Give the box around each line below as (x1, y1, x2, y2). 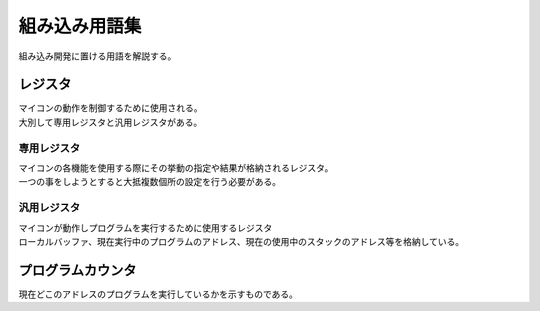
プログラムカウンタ (18, 261, 137, 279)
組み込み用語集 (18, 15, 142, 37)
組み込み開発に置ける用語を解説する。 (18, 50, 177, 62)
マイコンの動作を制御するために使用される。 (18, 102, 203, 114)
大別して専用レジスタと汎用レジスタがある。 (18, 116, 203, 128)
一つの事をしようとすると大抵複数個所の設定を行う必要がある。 (18, 176, 282, 188)
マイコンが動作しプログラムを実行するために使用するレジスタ (18, 221, 273, 234)
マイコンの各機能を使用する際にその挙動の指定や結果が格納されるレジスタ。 (18, 161, 334, 174)
